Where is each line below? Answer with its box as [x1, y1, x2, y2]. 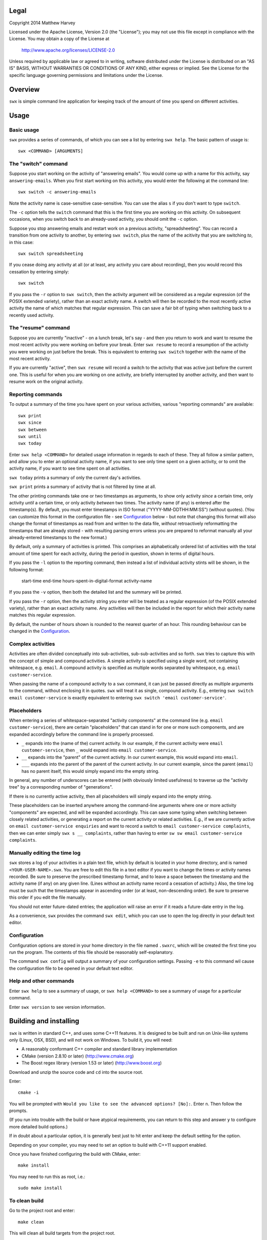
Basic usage [9, 126, 40, 133]
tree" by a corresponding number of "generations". [9, 784, 113, 790]
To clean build [9, 1197, 44, 1204]
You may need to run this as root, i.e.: [9, 1174, 86, 1179]
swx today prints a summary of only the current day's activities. [9, 474, 141, 481]
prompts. [9, 1108, 28, 1114]
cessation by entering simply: [9, 268, 69, 275]
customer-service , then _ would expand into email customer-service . [21, 747, 178, 753]
